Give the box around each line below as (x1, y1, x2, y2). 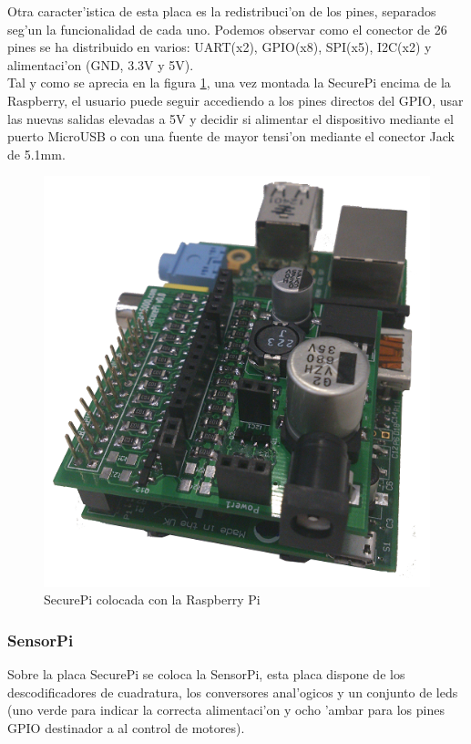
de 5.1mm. (7, 144, 66, 163)
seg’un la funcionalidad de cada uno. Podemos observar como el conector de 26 (7, 19, 447, 38)
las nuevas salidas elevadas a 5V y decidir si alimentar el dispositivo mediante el (7, 108, 454, 128)
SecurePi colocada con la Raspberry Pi (44, 590, 261, 609)
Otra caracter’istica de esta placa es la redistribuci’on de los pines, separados (7, 2, 436, 20)
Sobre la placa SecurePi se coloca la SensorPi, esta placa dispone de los (7, 665, 405, 684)
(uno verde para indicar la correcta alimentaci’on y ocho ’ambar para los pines (7, 700, 445, 719)
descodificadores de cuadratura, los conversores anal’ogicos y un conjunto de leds (7, 682, 458, 701)
